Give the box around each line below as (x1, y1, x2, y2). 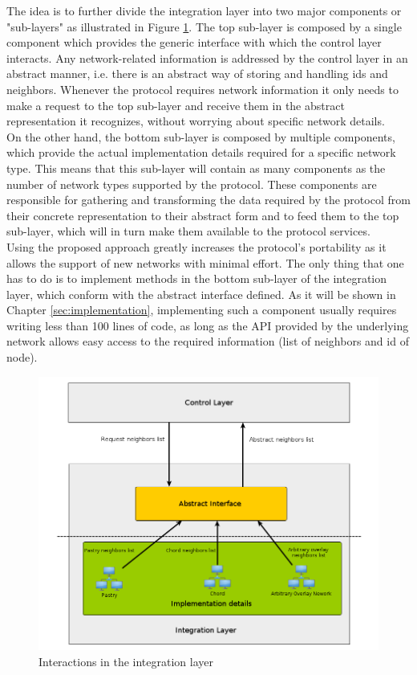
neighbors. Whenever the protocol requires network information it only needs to (6, 80, 399, 97)
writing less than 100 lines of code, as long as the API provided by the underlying (6, 317, 409, 333)
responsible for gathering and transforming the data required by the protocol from (6, 191, 411, 208)
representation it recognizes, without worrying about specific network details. (6, 112, 385, 129)
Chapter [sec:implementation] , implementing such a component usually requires (6, 301, 397, 318)
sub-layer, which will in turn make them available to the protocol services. (6, 223, 370, 239)
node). (6, 349, 38, 366)
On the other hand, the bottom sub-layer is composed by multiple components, (6, 128, 395, 145)
